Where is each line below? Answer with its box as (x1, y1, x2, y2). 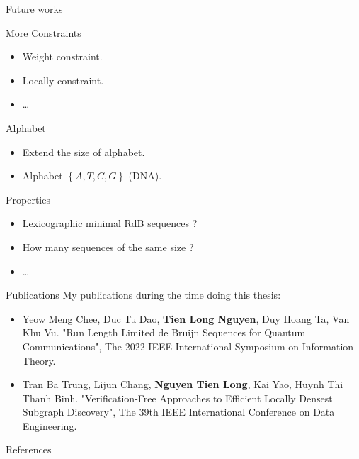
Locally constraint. (22, 72, 104, 87)
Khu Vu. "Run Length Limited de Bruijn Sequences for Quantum (22, 325, 306, 340)
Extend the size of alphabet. (22, 144, 145, 159)
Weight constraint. (22, 49, 103, 64)
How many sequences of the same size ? (22, 239, 194, 254)
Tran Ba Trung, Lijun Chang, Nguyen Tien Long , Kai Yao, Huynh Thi (22, 377, 343, 392)
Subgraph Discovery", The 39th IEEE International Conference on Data (22, 404, 335, 419)
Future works (6, 1, 63, 16)
